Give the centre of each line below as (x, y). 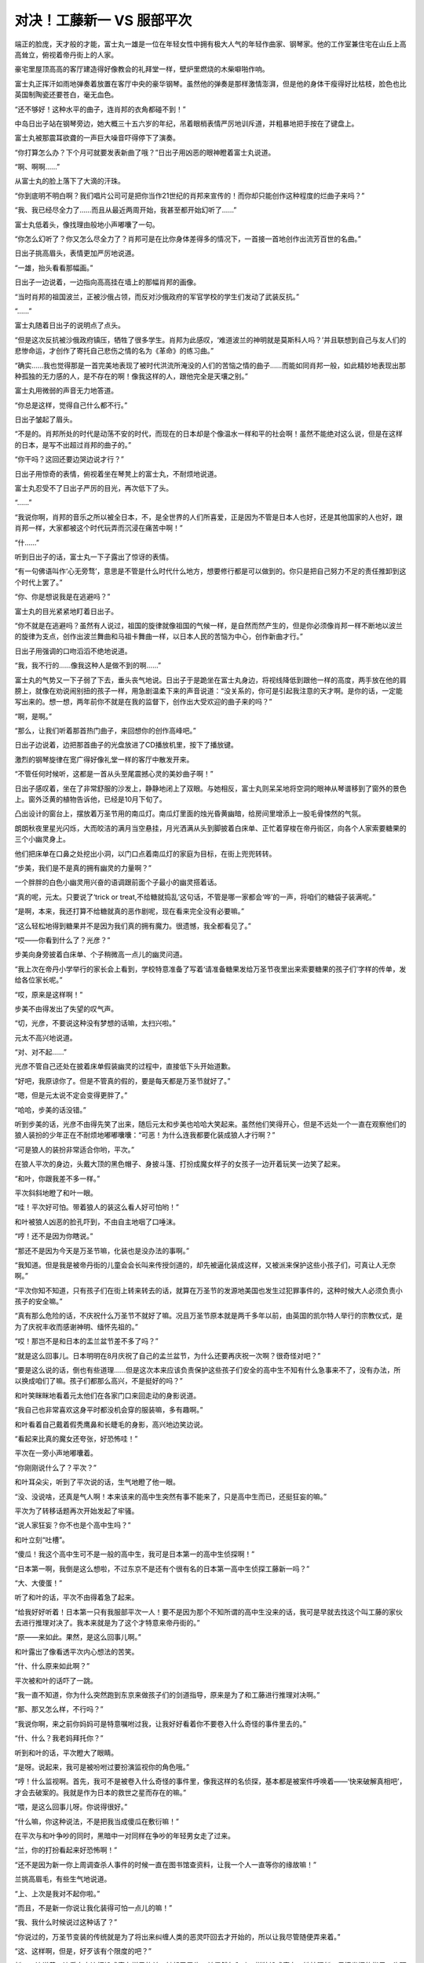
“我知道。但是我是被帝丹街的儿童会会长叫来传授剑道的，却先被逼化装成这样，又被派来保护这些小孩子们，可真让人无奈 (205, 1265)
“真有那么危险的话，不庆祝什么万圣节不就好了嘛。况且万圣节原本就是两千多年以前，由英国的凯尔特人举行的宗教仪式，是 (209, 1316)
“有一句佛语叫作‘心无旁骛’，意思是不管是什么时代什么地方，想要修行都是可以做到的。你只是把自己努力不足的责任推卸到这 (210, 571)
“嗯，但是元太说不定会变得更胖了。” (71, 1095)
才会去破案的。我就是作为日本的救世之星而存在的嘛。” (101, 1792)
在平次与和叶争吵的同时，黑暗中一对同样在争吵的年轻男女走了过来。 (124, 1835)
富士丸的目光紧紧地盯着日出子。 (66, 611)
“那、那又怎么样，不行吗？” (59, 1709)
